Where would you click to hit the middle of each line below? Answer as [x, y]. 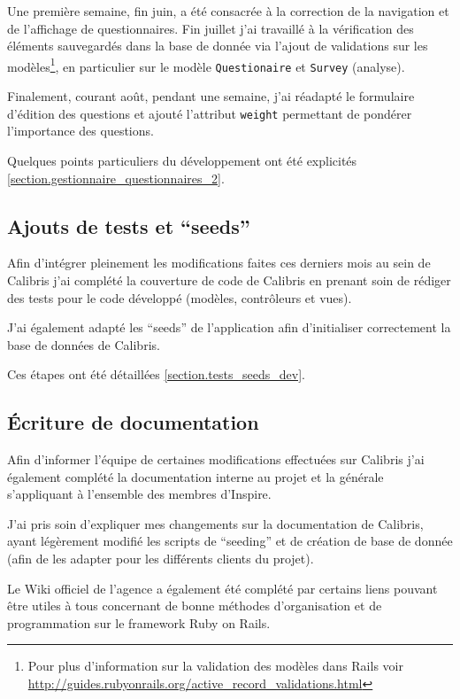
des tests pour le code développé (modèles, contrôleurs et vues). [180, 297]
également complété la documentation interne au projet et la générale [195, 476]
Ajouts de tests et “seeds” [129, 225]
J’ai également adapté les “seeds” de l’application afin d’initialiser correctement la [229, 327]
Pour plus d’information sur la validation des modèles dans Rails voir [215, 666]
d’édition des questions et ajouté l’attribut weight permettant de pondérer [210, 113]
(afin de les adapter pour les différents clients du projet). [161, 559]
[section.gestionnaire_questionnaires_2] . [116, 178]
